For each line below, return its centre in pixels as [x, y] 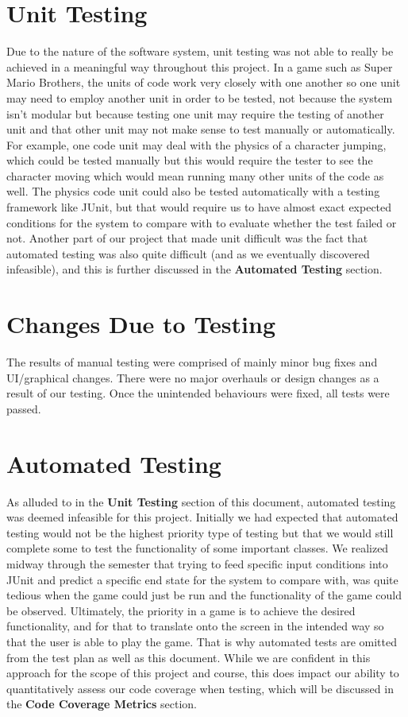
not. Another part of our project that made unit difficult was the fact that [187, 238]
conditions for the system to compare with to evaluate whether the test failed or [202, 222]
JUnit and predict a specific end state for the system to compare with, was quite [202, 579]
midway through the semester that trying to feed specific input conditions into [197, 564]
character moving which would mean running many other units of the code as [195, 175]
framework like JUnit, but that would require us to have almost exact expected [199, 207]
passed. [24, 408]
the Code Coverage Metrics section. [102, 704]
